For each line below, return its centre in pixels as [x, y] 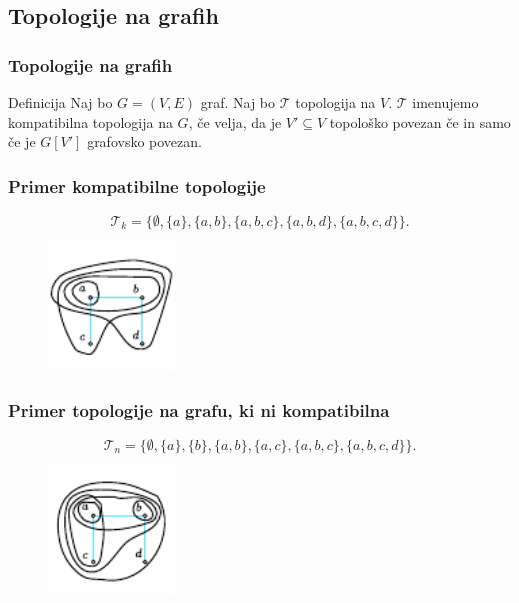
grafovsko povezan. [144, 141]
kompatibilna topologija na [90, 121]
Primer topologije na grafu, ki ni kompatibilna [199, 409]
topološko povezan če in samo [420, 121]
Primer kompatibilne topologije [137, 185]
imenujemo [445, 102]
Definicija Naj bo [60, 102]
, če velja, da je [235, 121]
